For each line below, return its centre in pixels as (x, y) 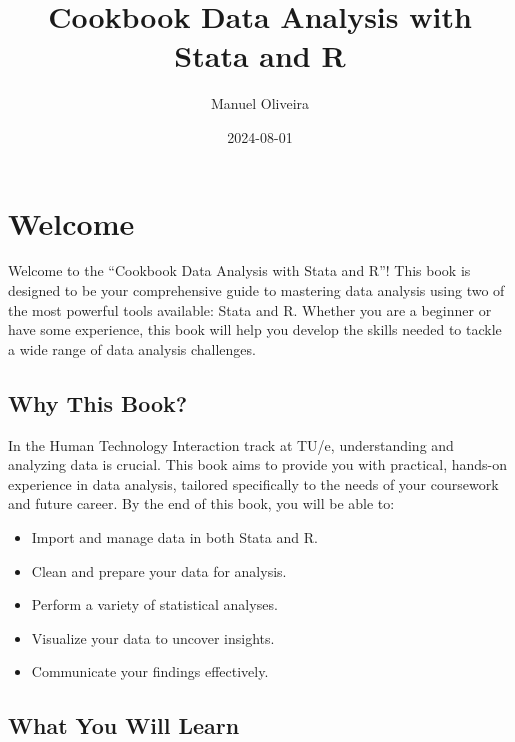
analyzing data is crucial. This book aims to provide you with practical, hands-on (258, 464)
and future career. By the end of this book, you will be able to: (201, 503)
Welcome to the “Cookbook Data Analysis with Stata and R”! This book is (239, 270)
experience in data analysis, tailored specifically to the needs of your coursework (253, 483)
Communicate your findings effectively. (150, 671)
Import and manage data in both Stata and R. (174, 536)
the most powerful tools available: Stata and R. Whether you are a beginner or (250, 309)
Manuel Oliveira (260, 103)
